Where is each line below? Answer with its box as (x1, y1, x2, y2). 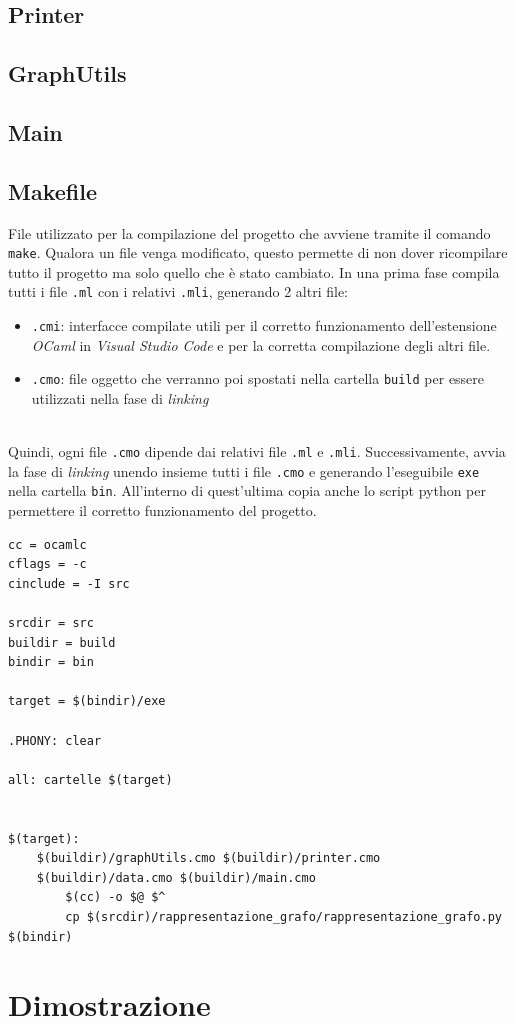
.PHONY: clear (8, 733, 102, 748)
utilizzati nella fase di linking (31, 387, 209, 408)
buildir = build (8, 635, 116, 650)
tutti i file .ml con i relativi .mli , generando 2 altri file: (8, 281, 349, 302)
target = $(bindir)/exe (8, 694, 166, 709)
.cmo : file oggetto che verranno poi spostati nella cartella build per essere (31, 368, 485, 389)
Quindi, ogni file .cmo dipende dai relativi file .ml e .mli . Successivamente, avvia (8, 441, 506, 462)
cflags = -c (8, 557, 87, 572)
